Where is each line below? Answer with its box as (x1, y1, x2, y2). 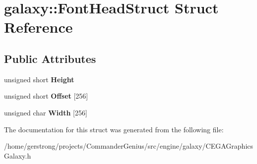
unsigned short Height (4, 74, 74, 84)
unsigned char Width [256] (4, 107, 87, 117)
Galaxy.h (4, 150, 31, 161)
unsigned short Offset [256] (4, 91, 88, 101)
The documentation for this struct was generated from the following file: (4, 124, 224, 134)
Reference (4, 17, 73, 37)
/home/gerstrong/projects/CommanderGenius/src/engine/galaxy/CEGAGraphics (4, 141, 254, 151)
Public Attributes (4, 51, 96, 66)
